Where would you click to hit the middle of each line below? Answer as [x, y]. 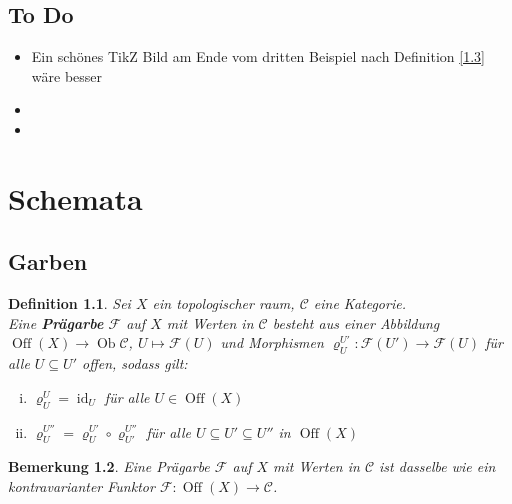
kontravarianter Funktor [81, 485]
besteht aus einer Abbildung [356, 322]
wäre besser [67, 75]
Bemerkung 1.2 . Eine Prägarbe [109, 466]
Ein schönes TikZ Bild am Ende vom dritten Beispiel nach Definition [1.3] [258, 56]
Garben [48, 261]
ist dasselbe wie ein [437, 466]
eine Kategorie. [359, 303]
